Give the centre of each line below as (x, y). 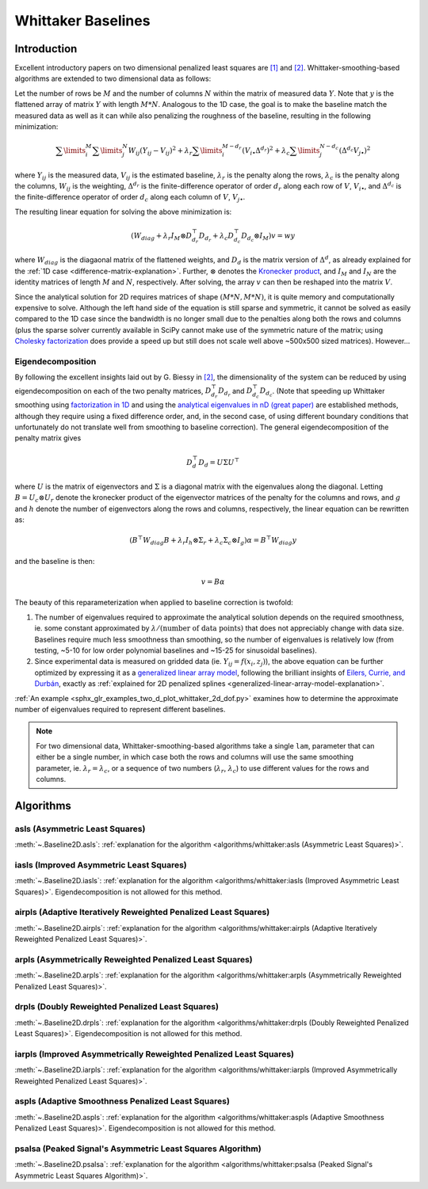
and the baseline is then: (55, 561)
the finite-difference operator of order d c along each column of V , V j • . (130, 198)
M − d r (232, 147)
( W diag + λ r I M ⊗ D (162, 236)
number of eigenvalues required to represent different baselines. (120, 709)
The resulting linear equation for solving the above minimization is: (123, 212)
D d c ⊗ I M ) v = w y (268, 237)
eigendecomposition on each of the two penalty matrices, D (113, 391)
